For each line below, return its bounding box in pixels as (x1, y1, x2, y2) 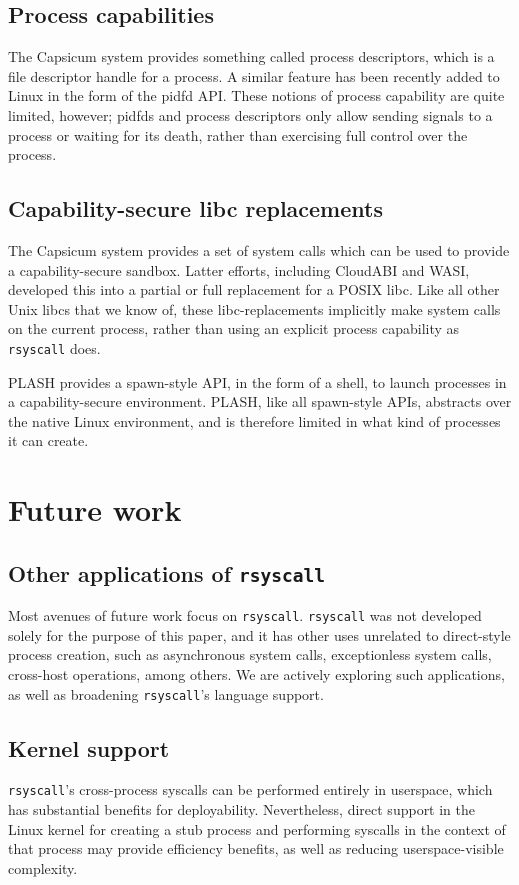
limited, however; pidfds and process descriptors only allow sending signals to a (8, 104, 493, 125)
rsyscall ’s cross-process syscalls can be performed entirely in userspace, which (8, 779, 493, 800)
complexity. (8, 857, 78, 878)
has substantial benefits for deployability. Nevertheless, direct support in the (8, 799, 476, 820)
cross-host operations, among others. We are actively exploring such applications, (8, 663, 505, 684)
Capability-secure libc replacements (8, 193, 383, 224)
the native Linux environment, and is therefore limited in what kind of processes (8, 410, 501, 431)
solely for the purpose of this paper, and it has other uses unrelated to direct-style (8, 624, 511, 645)
